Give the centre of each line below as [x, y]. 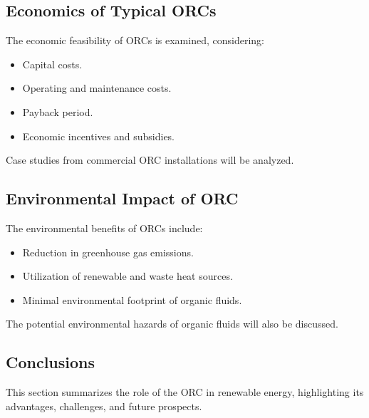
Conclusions [51, 362]
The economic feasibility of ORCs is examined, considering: [135, 40]
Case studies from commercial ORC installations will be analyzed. [150, 160]
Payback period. [58, 111]
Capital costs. [52, 64]
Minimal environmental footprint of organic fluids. [132, 299]
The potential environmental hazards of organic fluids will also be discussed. [172, 324]
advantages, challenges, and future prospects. [104, 406]
